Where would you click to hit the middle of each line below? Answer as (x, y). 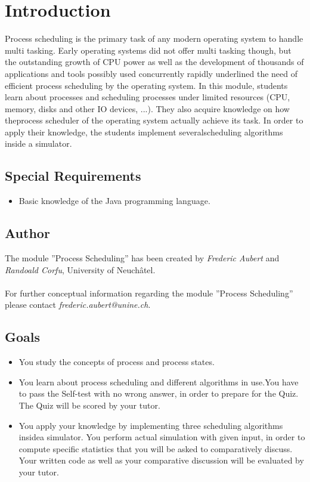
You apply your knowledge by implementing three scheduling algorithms (151, 425)
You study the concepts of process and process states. (117, 362)
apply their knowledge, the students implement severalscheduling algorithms (144, 132)
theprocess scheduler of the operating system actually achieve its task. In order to (154, 120)
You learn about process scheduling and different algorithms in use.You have (159, 381)
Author (27, 233)
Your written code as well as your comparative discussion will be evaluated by (161, 460)
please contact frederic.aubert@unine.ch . (78, 305)
